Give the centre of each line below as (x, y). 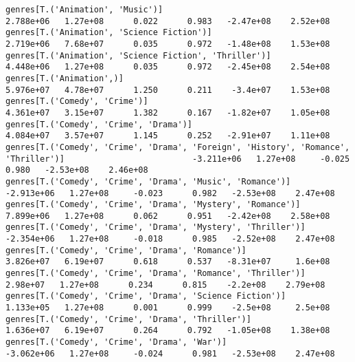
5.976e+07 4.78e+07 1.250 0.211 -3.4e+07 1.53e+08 (168, 90)
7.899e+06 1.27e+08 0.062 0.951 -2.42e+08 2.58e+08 (168, 216)
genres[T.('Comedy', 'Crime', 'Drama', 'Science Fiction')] (146, 296)
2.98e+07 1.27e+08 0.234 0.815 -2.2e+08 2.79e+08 (165, 285)
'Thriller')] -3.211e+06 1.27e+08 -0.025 (178, 159)
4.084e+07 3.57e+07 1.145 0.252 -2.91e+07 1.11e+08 (168, 136)
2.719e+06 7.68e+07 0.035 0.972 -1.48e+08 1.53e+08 (168, 44)
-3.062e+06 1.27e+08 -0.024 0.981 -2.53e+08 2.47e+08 (170, 353)
